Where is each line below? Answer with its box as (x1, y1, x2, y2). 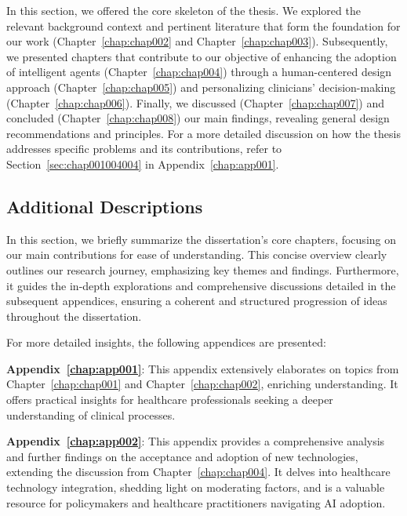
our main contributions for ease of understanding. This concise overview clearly (6, 246, 387, 263)
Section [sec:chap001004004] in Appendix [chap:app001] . (6, 155, 279, 172)
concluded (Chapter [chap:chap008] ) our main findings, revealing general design (6, 110, 390, 126)
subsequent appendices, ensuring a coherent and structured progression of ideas (6, 293, 387, 309)
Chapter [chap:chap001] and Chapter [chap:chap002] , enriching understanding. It (6, 376, 398, 392)
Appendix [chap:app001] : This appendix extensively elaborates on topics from (6, 360, 399, 376)
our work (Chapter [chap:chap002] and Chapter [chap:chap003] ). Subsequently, (6, 33, 388, 49)
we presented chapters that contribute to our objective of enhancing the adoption (6, 48, 397, 64)
